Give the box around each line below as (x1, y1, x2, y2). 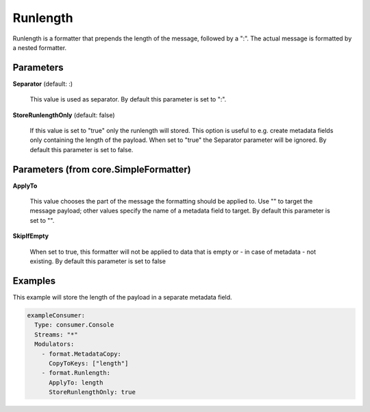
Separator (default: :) (12, 80, 73, 88)
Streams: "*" (34, 330, 78, 339)
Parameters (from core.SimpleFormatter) (12, 163, 191, 175)
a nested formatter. (12, 43, 67, 51)
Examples (12, 275, 56, 287)
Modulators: (34, 340, 75, 348)
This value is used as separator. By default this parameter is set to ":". (29, 95, 227, 104)
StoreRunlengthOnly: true (49, 388, 136, 396)
